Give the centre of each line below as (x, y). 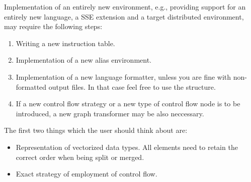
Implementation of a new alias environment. (84, 60)
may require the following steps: (53, 26)
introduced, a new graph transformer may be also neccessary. (110, 113)
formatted (31, 86)
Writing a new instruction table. (65, 43)
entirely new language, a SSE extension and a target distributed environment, (124, 16)
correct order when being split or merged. (80, 157)
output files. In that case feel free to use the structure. (132, 86)
